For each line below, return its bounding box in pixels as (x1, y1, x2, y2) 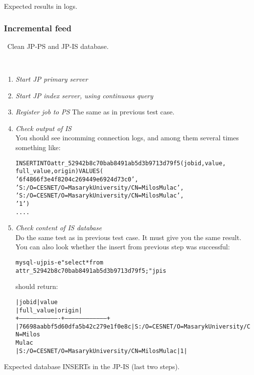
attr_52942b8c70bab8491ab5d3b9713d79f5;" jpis (15, 267, 166, 274)
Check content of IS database (15, 222, 102, 233)
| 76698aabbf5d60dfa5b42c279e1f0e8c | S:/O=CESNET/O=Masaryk (15, 323, 208, 330)
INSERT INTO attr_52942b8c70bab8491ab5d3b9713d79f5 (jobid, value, (15, 159, 226, 167)
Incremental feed (4, 22, 71, 34)
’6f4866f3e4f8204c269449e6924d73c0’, (15, 176, 139, 183)
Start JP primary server (15, 74, 88, 84)
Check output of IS (15, 123, 71, 133)
